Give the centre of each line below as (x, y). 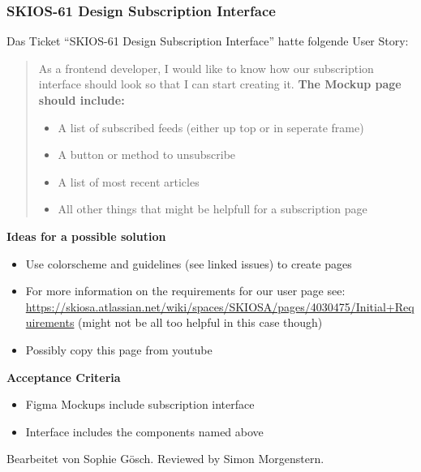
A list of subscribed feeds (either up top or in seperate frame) (211, 127)
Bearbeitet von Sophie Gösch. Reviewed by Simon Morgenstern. (165, 459)
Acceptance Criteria (64, 377)
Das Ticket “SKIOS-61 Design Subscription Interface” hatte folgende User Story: (208, 41)
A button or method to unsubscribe (147, 154)
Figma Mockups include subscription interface (140, 404)
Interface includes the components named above (144, 431)
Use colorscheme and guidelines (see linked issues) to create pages (189, 263)
